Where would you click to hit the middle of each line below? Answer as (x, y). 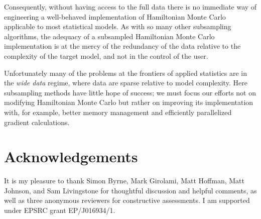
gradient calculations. (37, 122)
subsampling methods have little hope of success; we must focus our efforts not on (130, 92)
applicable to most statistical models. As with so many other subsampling (118, 26)
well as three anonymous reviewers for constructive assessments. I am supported (127, 200)
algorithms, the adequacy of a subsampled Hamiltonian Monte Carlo (109, 36)
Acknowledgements (71, 156)
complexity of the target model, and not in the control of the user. (106, 56)
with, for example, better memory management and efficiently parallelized (118, 112)
